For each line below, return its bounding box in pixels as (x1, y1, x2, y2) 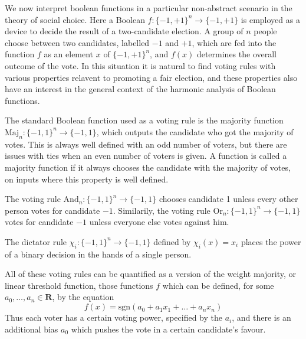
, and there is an (232, 311, 291, 324)
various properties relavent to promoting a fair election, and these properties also (5, 71, 298, 83)
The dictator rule (5, 235, 67, 247)
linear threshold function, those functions (5, 279, 153, 291)
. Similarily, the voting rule (113, 204, 210, 216)
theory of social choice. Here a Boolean (5, 13, 145, 25)
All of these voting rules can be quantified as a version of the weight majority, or (5, 268, 296, 280)
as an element (44, 48, 94, 60)
